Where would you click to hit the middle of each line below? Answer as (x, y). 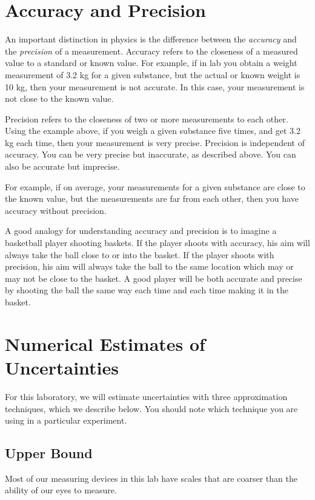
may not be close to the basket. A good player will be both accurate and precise (154, 278)
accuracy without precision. (56, 210)
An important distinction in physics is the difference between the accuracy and (151, 39)
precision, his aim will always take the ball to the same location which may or (149, 266)
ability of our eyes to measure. (61, 490)
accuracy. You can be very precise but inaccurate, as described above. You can (151, 154)
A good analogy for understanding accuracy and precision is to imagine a (141, 231)
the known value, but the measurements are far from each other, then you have (152, 198)
